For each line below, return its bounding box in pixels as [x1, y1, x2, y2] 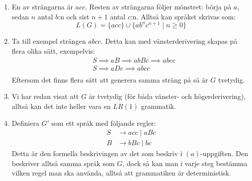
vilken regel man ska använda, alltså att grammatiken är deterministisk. [11, 168, 231, 178]
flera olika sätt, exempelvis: [11, 46, 95, 56]
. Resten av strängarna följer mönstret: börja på [85, 1, 232, 12]
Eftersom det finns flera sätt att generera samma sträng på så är [11, 74, 208, 85]
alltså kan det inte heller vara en [11, 100, 111, 111]
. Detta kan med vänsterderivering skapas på [101, 36, 238, 46]
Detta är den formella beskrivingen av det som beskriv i [11, 148, 182, 159]
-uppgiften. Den [200, 148, 249, 159]
